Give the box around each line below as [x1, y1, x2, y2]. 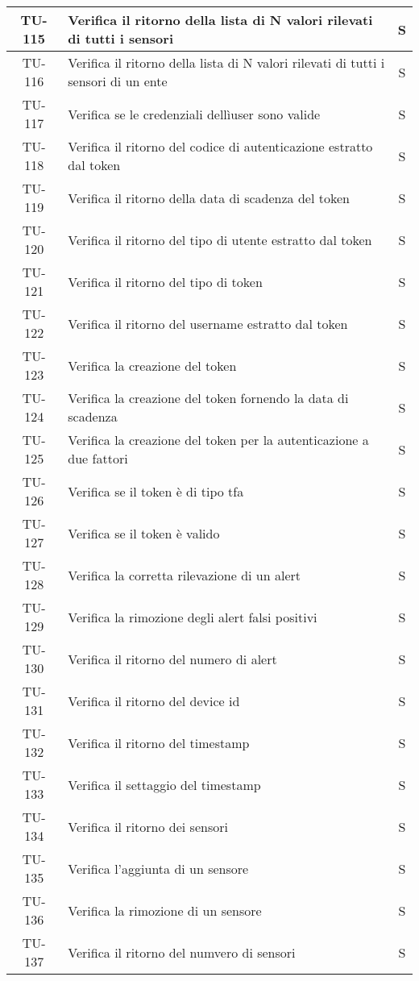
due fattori [68, 449, 128, 468]
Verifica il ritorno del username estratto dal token [68, 314, 348, 333]
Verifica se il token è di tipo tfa [68, 481, 244, 501]
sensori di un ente [68, 72, 168, 90]
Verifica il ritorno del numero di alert [68, 649, 277, 668]
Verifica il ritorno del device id [68, 691, 240, 710]
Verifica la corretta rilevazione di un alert [68, 565, 301, 584]
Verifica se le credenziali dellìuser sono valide [68, 104, 321, 123]
